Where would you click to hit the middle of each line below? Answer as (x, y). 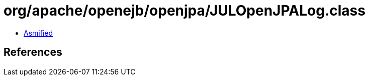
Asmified (38, 33)
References (33, 52)
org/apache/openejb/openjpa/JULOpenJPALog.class (185, 11)
